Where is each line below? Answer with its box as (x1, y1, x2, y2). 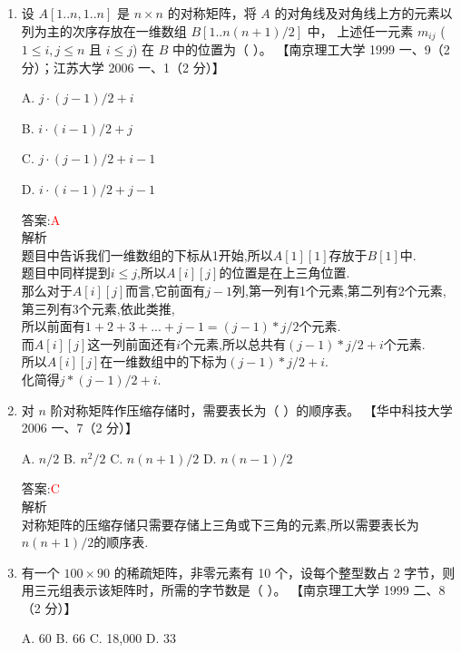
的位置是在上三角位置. (219, 263, 350, 282)
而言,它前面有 (125, 280, 206, 299)
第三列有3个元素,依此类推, (21, 298, 175, 317)
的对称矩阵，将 (167, 4, 257, 22)
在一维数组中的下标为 (100, 352, 228, 371)
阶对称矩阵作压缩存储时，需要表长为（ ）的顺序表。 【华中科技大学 (50, 400, 453, 419)
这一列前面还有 (87, 334, 177, 353)
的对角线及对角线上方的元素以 (274, 4, 453, 22)
